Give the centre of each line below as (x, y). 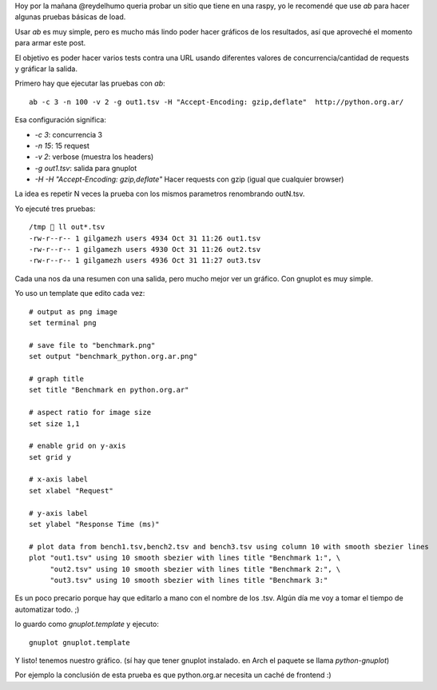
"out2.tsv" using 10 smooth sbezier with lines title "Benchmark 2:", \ (195, 569)
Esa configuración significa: (61, 120)
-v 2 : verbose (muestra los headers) (94, 157)
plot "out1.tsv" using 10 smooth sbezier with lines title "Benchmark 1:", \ (185, 558)
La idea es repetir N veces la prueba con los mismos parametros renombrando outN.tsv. (160, 194)
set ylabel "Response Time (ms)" (94, 524)
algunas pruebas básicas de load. (70, 17)
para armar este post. (50, 43)
